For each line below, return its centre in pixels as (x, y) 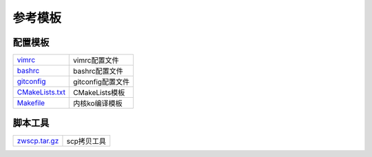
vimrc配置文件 (96, 61)
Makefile (31, 103)
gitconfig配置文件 (102, 82)
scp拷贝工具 (86, 141)
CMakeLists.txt (41, 92)
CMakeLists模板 (99, 93)
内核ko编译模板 (98, 103)
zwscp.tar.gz (38, 140)
